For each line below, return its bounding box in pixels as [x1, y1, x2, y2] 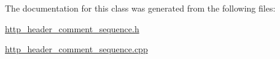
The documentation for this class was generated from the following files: [5, 2, 276, 14]
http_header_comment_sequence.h [5, 22, 139, 35]
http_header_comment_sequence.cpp [5, 43, 148, 55]
